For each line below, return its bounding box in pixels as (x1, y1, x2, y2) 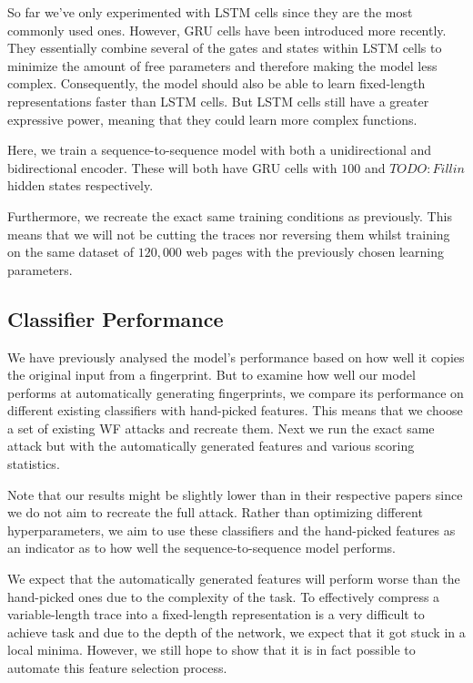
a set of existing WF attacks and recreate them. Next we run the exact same (7, 418, 435, 437)
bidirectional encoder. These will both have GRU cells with (7, 158, 337, 177)
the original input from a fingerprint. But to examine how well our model (7, 365, 416, 384)
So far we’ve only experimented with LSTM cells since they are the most (7, 3, 413, 21)
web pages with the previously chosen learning (186, 242, 444, 261)
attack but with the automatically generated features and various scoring (7, 436, 415, 455)
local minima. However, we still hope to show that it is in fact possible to (7, 640, 416, 659)
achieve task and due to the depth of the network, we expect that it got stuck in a (7, 622, 466, 641)
